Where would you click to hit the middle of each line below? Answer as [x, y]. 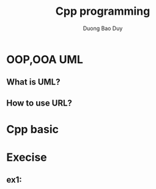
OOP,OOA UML [45, 59]
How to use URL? [39, 103]
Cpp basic [33, 129]
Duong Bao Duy [103, 28]
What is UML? [33, 82]
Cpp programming [103, 11]
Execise [27, 157]
